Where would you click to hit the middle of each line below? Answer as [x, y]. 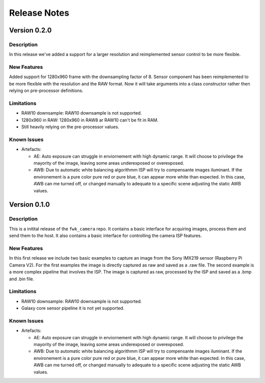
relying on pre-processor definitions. [46, 90]
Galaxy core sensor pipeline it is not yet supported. [73, 308]
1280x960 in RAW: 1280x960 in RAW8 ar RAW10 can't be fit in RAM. [90, 120]
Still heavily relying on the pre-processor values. [70, 127]
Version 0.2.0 [30, 30]
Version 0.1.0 [29, 205]
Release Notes [39, 13]
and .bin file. [22, 279]
